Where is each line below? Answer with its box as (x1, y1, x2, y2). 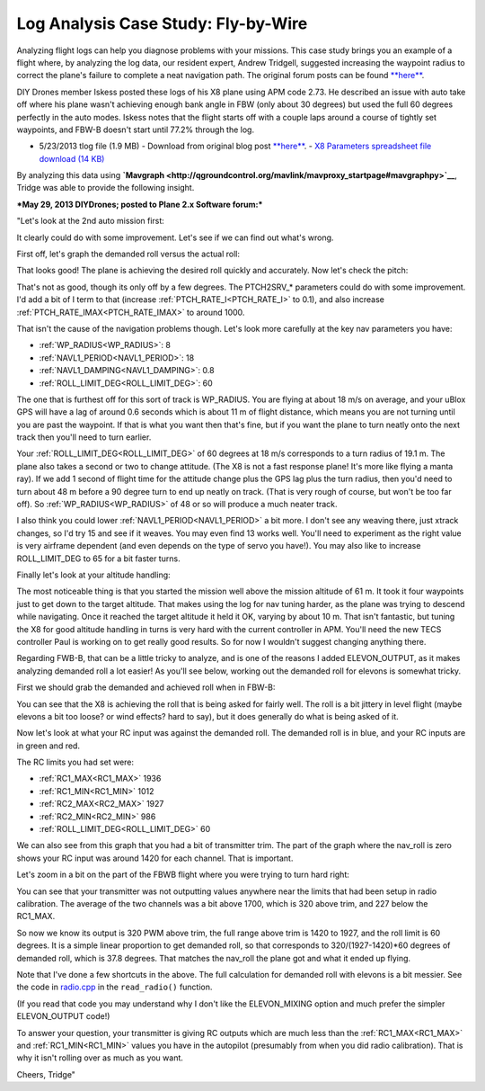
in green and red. (16, 740, 81, 751)
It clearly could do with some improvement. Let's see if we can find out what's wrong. (16, 232, 334, 243)
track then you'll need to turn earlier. (16, 432, 152, 443)
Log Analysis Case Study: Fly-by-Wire (16, 13, 308, 33)
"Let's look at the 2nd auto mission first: (16, 216, 165, 227)
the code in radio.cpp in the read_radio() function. (16, 981, 213, 993)
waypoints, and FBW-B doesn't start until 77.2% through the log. (16, 124, 255, 135)
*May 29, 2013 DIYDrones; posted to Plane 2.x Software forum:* (16, 199, 263, 210)
